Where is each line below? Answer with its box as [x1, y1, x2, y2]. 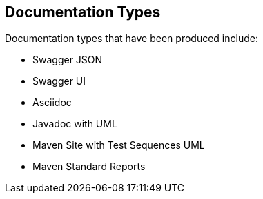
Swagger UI [32, 75, 86, 87]
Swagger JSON [32, 54, 103, 66]
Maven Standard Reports [32, 160, 146, 173]
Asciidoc [32, 96, 72, 109]
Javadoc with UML [32, 118, 117, 130]
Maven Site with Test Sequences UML [32, 139, 205, 151]
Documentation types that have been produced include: [5, 32, 258, 45]
